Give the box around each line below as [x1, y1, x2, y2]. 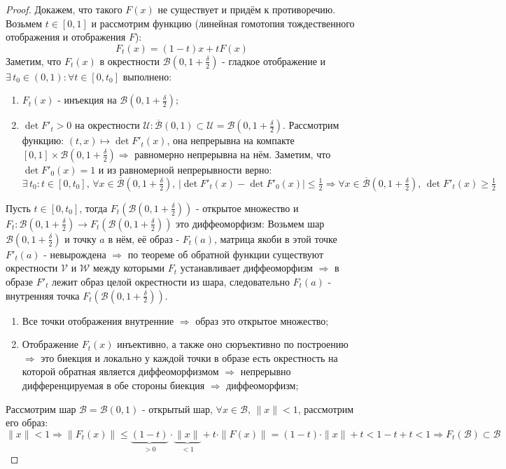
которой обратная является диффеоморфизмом [22, 364, 219, 379]
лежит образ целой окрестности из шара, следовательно [52, 274, 290, 288]
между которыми [92, 260, 165, 275]
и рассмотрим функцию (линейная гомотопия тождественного [91, 15, 355, 30]
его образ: [6, 415, 48, 430]
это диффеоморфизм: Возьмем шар [176, 216, 325, 230]
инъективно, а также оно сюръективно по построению [117, 337, 349, 351]
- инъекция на [57, 92, 117, 107]
